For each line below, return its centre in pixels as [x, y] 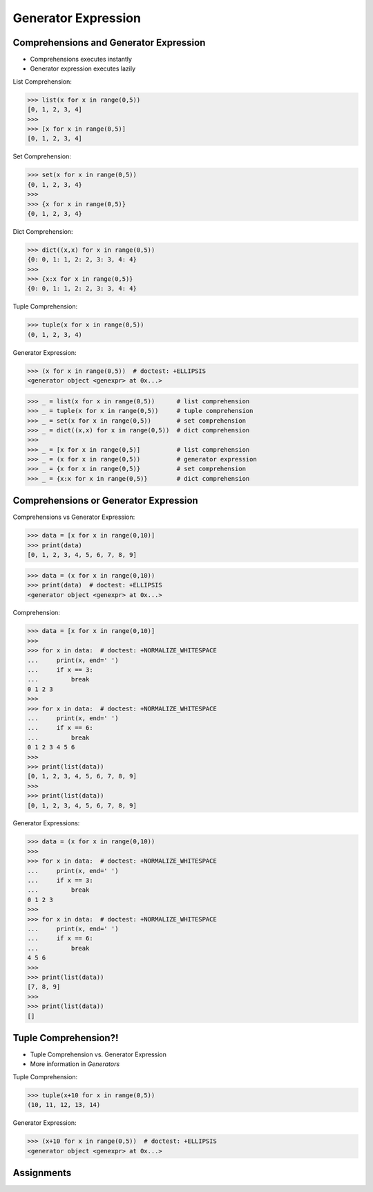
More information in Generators [75, 1064]
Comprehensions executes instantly [81, 59]
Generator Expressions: [46, 823]
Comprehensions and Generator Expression [109, 43]
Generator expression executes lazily [83, 68]
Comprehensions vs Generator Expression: [74, 517]
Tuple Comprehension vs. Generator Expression [98, 1054]
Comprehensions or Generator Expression [105, 501]
